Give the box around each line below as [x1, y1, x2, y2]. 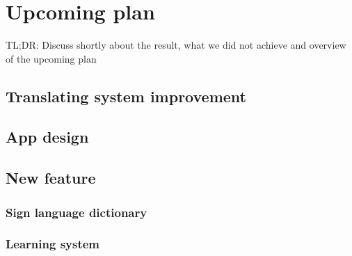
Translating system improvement [6, 85, 246, 106]
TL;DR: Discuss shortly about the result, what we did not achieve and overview [6, 38, 346, 52]
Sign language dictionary [6, 203, 147, 221]
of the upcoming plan [6, 51, 97, 65]
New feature [6, 167, 96, 189]
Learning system [6, 235, 100, 253]
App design [6, 126, 89, 147]
